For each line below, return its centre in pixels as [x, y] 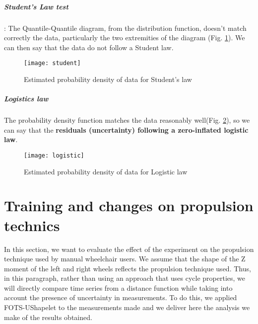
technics [32, 225]
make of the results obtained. [48, 317]
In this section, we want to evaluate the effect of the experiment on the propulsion [129, 249]
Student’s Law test [36, 6]
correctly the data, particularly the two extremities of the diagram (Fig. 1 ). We [125, 38]
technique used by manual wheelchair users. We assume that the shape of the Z [125, 259]
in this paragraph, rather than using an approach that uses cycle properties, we [125, 278]
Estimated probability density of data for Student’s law [108, 79]
